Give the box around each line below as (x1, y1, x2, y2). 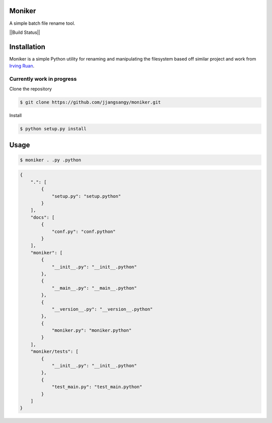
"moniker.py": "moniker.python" (51, 328, 132, 333)
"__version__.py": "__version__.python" (51, 306, 153, 312)
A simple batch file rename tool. (9, 20, 76, 26)
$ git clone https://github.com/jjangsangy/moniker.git (20, 99, 161, 105)
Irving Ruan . (9, 63, 35, 69)
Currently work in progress (9, 75, 77, 82)
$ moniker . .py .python (20, 157, 82, 163)
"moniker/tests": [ (30, 349, 79, 354)
